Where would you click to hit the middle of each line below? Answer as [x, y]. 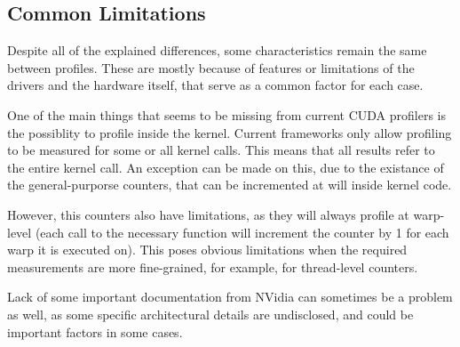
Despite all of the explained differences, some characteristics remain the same [217, 50]
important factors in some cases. [95, 331]
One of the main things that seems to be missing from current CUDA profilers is [227, 114]
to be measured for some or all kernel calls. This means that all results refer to [221, 150]
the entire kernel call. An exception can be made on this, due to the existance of [226, 167]
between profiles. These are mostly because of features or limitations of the [211, 67]
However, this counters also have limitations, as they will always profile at [208, 214]
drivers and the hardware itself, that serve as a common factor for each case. [215, 85]
